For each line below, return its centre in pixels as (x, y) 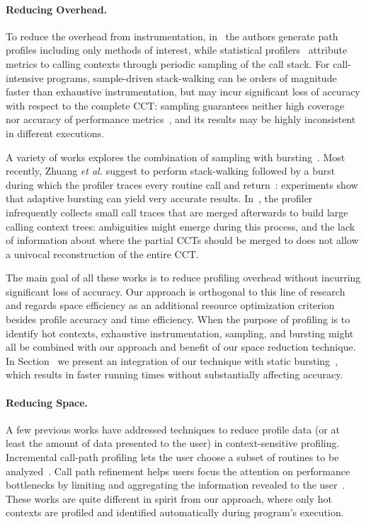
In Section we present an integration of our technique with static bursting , (172, 360)
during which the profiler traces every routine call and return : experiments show (182, 184)
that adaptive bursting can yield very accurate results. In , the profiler (159, 198)
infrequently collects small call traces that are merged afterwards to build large (177, 212)
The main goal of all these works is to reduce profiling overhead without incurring (183, 278)
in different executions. (55, 133)
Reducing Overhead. (57, 9)
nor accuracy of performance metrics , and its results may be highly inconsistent (181, 119)
